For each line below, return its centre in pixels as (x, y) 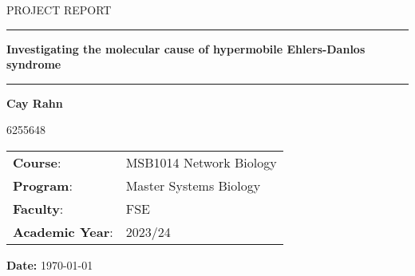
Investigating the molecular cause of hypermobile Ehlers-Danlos (186, 48)
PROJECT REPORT (59, 10)
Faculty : (38, 208)
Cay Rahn (35, 103)
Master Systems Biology (193, 185)
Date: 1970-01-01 (50, 264)
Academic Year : (63, 231)
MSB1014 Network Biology (201, 162)
